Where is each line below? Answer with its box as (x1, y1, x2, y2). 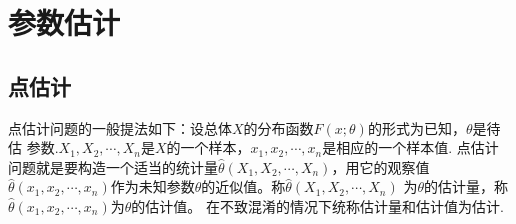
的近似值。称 (201, 176, 286, 197)
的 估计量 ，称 (424, 176, 508, 197)
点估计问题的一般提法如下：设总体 (8, 117, 232, 138)
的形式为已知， (367, 117, 466, 138)
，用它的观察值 (331, 156, 430, 177)
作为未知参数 (110, 176, 195, 197)
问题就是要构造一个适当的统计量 (8, 156, 218, 177)
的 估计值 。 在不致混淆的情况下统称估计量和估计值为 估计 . (131, 195, 504, 216)
